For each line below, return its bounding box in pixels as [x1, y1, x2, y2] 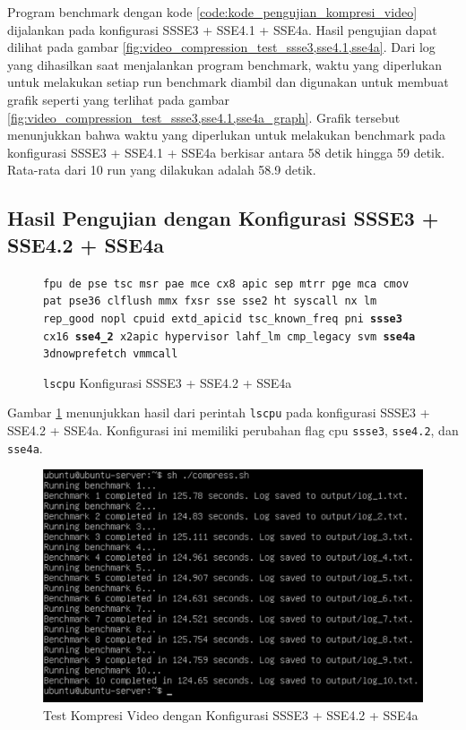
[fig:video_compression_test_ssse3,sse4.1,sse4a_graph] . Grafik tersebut [7, 107, 401, 126]
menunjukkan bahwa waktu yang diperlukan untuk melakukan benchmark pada [7, 125, 446, 144]
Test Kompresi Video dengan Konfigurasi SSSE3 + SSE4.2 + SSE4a [43, 705, 419, 724]
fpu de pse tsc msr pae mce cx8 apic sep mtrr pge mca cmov [43, 277, 410, 290]
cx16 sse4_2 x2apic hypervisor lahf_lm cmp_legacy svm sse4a [43, 330, 416, 343]
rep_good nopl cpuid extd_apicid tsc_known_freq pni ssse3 [43, 312, 402, 325]
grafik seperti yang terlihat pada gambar [7, 90, 229, 108]
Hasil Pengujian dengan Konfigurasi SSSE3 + [7, 204, 439, 232]
